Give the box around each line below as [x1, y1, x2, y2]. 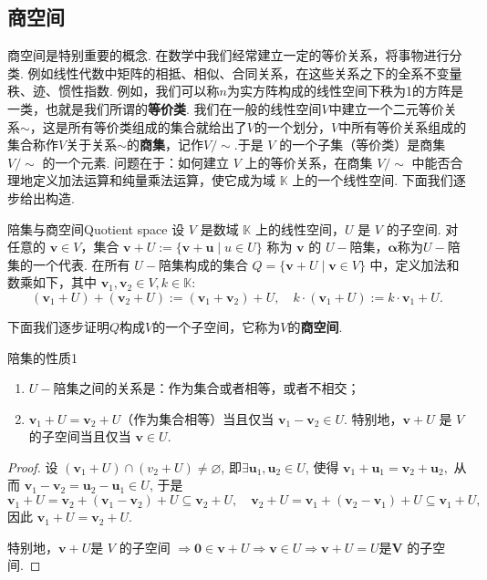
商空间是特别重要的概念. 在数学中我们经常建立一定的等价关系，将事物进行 [7, 46, 450, 65]
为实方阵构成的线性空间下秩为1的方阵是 [226, 81, 463, 100]
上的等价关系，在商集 [244, 152, 373, 171]
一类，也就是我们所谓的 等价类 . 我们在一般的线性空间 [7, 98, 322, 118]
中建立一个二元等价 [328, 98, 444, 118]
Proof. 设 [7, 457, 58, 476]
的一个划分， [254, 117, 331, 136]
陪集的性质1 [7, 347, 78, 367]
